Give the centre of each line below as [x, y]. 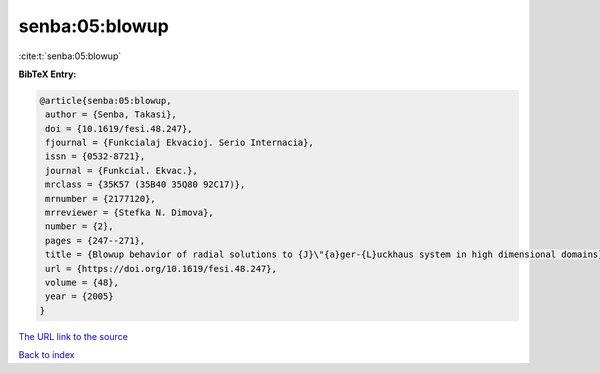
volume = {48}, [82, 282]
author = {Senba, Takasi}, [111, 114]
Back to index [46, 355]
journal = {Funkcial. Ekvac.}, [122, 170]
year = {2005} [79, 296]
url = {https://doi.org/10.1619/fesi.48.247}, [161, 268]
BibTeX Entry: [47, 74]
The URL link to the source [73, 336]
